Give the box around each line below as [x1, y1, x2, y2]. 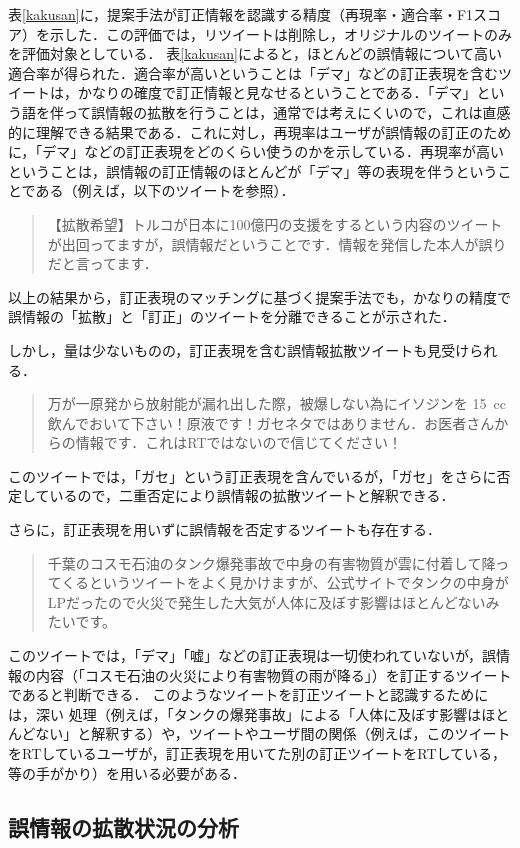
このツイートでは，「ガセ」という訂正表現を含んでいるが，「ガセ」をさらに [8, 465, 497, 486]
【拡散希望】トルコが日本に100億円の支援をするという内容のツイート [47, 213, 503, 234]
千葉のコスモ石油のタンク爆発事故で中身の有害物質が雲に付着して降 [47, 552, 496, 573]
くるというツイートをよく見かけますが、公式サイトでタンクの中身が [61, 572, 509, 593]
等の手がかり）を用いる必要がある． [8, 762, 246, 783]
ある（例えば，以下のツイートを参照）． [35, 180, 295, 201]
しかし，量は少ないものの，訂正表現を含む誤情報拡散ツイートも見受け [8, 339, 470, 360]
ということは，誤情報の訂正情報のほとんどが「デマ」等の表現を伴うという [8, 160, 498, 181]
